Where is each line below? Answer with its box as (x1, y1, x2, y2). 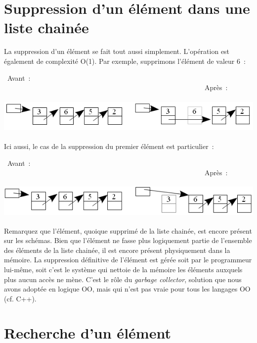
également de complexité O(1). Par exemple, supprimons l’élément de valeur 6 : (4, 55, 246, 66)
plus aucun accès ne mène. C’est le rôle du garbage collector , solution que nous (4, 274, 242, 284)
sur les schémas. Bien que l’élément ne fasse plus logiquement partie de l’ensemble (4, 235, 252, 245)
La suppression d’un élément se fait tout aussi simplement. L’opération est (4, 46, 230, 56)
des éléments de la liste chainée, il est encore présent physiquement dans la (4, 245, 230, 255)
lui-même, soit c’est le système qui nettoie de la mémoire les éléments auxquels (4, 264, 243, 275)
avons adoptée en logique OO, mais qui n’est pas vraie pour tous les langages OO (4, 284, 251, 294)
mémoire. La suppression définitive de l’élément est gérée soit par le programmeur (4, 254, 252, 265)
